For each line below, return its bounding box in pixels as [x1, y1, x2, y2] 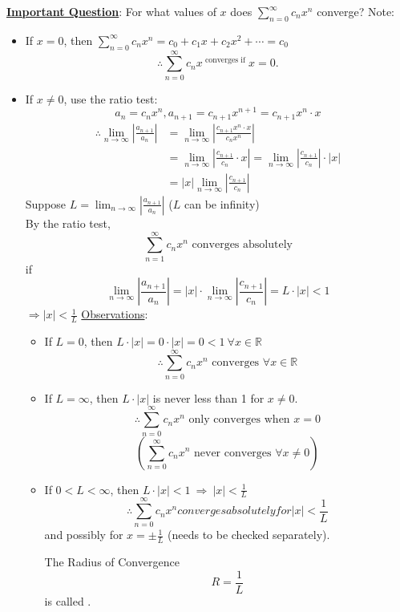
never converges [194, 447, 272, 459]
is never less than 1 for [152, 389, 265, 406]
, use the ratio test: [63, 90, 158, 107]
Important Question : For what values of [6, 3, 216, 19]
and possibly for [44, 526, 123, 543]
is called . [44, 592, 91, 609]
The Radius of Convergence [44, 553, 180, 570]
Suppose [25, 195, 67, 212]
